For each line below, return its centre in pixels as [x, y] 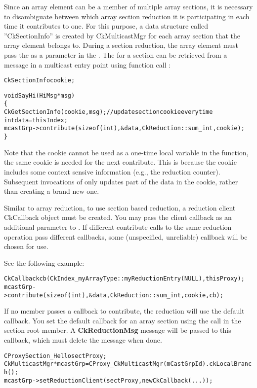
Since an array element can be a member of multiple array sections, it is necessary [128, 6]
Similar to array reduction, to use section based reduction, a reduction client [120, 207]
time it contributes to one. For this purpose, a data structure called [106, 26]
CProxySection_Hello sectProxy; [55, 356]
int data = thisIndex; [36, 120]
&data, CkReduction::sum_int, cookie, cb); [156, 295]
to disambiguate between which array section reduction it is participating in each [127, 16]
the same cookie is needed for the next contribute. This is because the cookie [120, 162]
